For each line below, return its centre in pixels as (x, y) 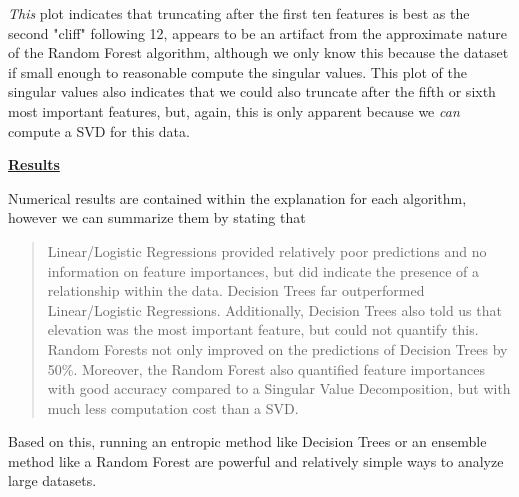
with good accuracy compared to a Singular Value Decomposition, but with (279, 388)
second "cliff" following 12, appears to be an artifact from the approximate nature (257, 32)
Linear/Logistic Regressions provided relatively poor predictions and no (267, 250)
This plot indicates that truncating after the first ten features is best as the (239, 13)
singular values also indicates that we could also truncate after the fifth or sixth (252, 91)
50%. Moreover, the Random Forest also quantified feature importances (266, 368)
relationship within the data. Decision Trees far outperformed (236, 290)
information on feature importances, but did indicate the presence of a (263, 270)
